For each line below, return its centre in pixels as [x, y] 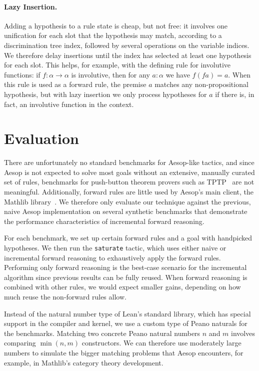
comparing [20, 343]
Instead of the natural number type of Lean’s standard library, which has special [127, 313]
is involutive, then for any [110, 74]
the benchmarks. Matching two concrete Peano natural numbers [102, 333]
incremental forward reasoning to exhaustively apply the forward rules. [112, 257]
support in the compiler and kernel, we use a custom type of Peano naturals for [126, 323]
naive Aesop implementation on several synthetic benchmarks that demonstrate [126, 211]
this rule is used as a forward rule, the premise [75, 84]
